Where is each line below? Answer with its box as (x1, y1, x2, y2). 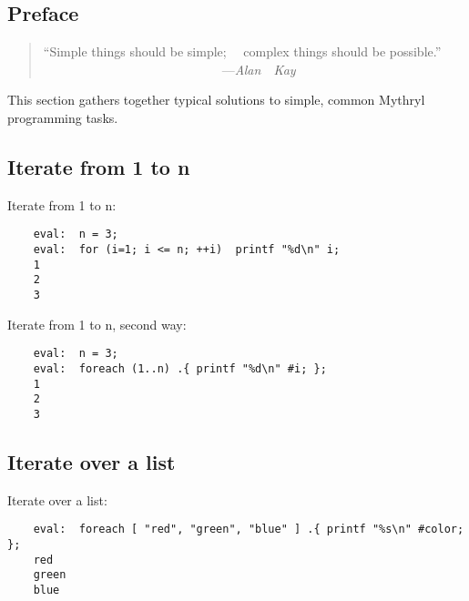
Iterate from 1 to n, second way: (7, 314, 187, 333)
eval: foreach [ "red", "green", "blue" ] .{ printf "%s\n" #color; (33, 523, 464, 536)
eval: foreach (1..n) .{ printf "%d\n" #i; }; (33, 362, 327, 375)
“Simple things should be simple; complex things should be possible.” (43, 42, 442, 61)
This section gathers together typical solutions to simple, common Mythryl (7, 90, 425, 109)
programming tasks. (7, 107, 118, 127)
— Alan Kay (221, 59, 296, 78)
